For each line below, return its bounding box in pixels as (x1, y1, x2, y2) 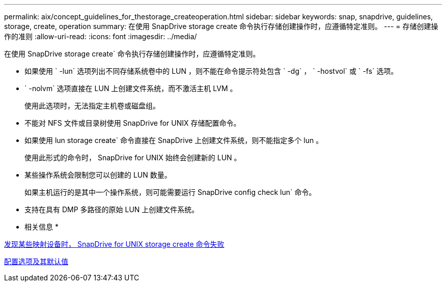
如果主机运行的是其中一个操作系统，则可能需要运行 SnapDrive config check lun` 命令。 (24, 188, 316, 196)
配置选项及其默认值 (4, 257, 68, 266)
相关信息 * (24, 222, 59, 231)
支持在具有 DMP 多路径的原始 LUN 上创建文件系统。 (24, 205, 199, 214)
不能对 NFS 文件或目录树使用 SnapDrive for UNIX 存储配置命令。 (24, 119, 241, 127)
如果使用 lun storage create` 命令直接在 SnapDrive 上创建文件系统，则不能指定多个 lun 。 (24, 136, 323, 145)
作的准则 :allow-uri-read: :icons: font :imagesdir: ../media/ (4, 32, 197, 41)
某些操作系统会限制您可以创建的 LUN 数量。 (24, 170, 172, 179)
